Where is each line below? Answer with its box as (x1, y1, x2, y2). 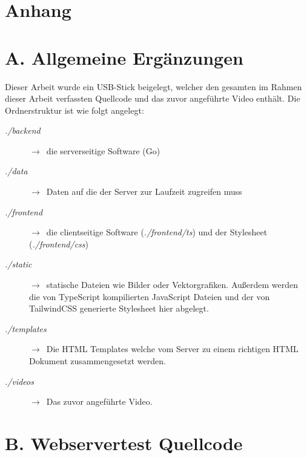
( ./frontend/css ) (29, 237, 89, 250)
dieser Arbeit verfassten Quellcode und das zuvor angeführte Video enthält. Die (5, 92, 300, 105)
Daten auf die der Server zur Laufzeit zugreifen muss (46, 185, 242, 198)
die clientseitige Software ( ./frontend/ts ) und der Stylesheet (46, 226, 268, 238)
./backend (5, 124, 41, 137)
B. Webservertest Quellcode (5, 430, 243, 455)
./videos (5, 375, 34, 387)
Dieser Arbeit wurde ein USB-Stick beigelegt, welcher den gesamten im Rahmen (5, 80, 302, 93)
